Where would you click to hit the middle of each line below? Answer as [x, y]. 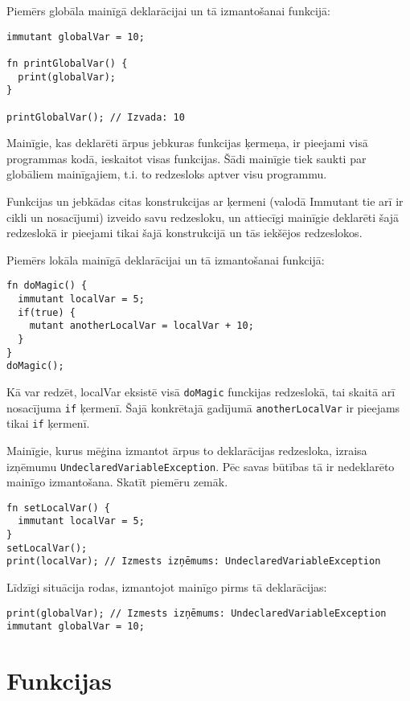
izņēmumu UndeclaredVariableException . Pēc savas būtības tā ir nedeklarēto [201, 466]
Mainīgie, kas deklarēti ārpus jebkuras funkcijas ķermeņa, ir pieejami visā [187, 143]
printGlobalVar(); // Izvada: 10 [96, 117]
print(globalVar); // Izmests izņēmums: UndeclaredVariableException [197, 613]
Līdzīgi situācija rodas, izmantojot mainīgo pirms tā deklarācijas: [167, 587]
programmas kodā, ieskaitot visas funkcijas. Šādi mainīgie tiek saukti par [187, 158]
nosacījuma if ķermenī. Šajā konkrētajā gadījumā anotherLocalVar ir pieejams [203, 407]
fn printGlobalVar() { [67, 63]
